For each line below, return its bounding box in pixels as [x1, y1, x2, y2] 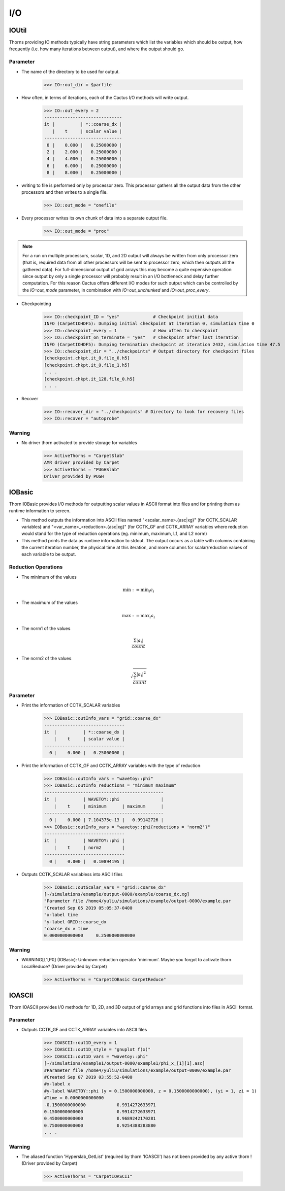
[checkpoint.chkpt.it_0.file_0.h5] [44, 355, 130, 361]
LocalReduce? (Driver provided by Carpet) [21, 964, 108, 970]
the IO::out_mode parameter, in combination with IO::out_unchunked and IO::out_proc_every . [22, 287, 210, 293]
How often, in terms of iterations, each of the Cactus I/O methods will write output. [21, 94, 189, 101]
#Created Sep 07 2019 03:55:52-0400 [44, 1075, 133, 1080]
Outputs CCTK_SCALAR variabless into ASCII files [21, 871, 123, 877]
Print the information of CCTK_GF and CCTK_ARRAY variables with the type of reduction [21, 762, 201, 769]
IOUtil [9, 26, 27, 35]
